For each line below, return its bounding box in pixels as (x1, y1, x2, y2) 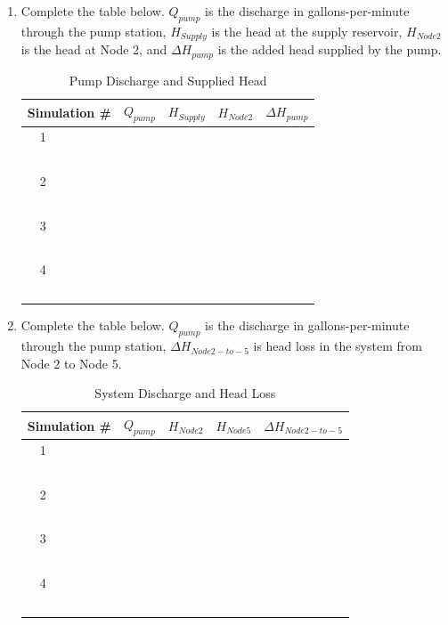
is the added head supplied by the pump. (217, 40, 442, 59)
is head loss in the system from (253, 337, 422, 355)
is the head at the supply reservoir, (211, 21, 403, 40)
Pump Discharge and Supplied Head (69, 70, 267, 89)
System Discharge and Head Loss (94, 384, 276, 402)
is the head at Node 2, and (20, 40, 167, 59)
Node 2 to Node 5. (20, 353, 122, 372)
